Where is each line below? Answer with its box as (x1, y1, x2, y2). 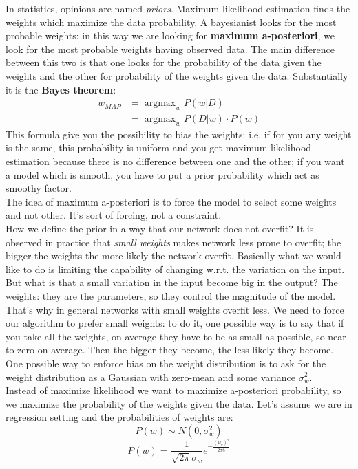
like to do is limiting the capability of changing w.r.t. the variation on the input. (6, 261, 345, 276)
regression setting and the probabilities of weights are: (6, 410, 233, 424)
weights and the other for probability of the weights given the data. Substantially (6, 68, 348, 83)
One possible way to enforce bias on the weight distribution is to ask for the (6, 356, 326, 370)
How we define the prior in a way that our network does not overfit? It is (6, 221, 314, 235)
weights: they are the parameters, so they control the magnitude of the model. (6, 288, 336, 303)
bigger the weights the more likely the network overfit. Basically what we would (6, 248, 341, 263)
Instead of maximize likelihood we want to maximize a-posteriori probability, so (6, 383, 341, 397)
